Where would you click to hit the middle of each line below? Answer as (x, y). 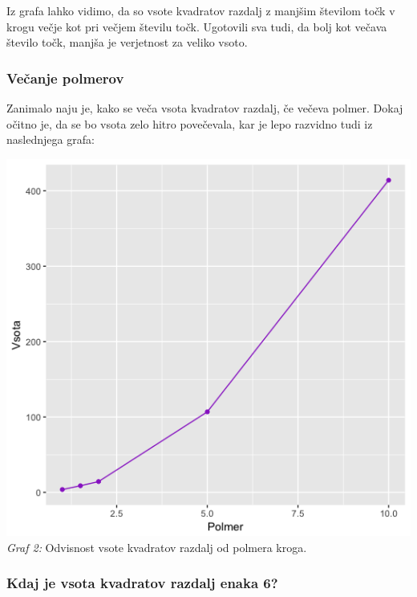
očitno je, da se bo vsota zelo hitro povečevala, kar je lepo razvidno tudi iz (190, 123)
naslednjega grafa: (51, 139)
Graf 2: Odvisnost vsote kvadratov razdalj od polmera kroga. (157, 547)
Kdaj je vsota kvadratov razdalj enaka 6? (142, 583)
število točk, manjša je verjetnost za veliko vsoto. (127, 42)
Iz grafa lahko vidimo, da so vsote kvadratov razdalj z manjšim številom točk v (201, 10)
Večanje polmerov (65, 78)
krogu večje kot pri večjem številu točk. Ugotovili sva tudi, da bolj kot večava (197, 26)
